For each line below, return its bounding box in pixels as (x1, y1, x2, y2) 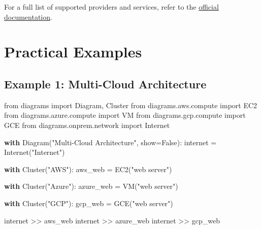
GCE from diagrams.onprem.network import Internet (4, 119, 170, 130)
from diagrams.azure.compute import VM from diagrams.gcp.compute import (4, 110, 246, 120)
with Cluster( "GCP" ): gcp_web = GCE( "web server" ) (4, 198, 173, 208)
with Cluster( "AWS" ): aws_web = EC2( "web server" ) (4, 163, 172, 174)
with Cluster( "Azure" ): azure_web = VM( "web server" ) (4, 181, 178, 191)
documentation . (4, 11, 52, 22)
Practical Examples (4, 41, 142, 62)
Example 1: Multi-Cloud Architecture (4, 76, 207, 91)
